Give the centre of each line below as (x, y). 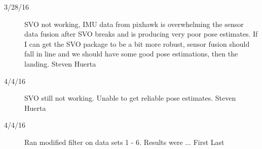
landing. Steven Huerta (60, 63)
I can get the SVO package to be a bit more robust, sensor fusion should (137, 43)
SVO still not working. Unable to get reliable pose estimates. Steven (130, 98)
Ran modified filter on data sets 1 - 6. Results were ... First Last (124, 142)
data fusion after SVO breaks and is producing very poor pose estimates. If (141, 34)
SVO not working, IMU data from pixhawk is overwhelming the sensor (134, 24)
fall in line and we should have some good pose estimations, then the (131, 54)
